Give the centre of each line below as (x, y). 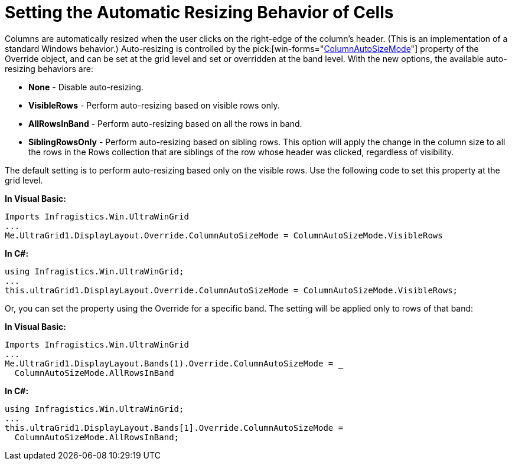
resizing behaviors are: (49, 68)
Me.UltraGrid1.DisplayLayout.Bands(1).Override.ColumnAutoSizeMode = (169, 363)
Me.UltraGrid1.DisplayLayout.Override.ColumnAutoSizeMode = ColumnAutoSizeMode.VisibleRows (224, 235)
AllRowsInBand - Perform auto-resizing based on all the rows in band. (165, 123)
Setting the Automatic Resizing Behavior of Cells (199, 12)
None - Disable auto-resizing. (86, 87)
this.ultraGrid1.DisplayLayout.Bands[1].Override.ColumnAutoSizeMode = (174, 428)
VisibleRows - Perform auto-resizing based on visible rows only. (154, 105)
